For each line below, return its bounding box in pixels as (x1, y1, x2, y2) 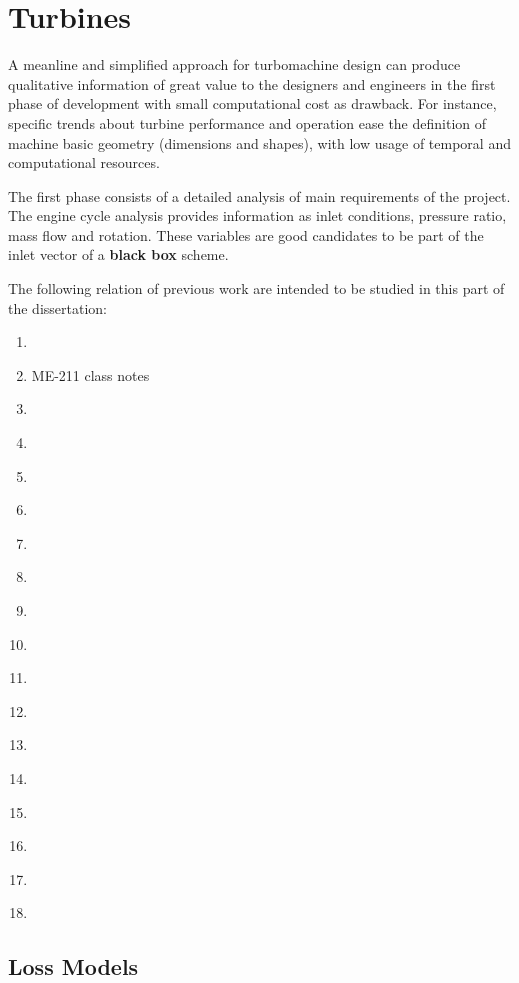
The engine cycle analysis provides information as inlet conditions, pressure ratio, (8, 205, 507, 226)
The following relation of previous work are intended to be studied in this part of (8, 278, 505, 299)
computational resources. (8, 152, 160, 173)
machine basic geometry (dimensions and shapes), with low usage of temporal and (8, 132, 511, 153)
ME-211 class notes (31, 364, 150, 385)
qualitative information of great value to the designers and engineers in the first (8, 73, 496, 94)
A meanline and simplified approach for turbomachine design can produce (8, 54, 461, 75)
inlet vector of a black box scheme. (8, 244, 229, 265)
